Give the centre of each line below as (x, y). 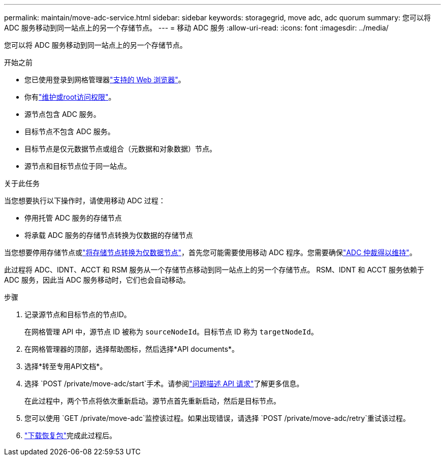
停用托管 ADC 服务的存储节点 (73, 218)
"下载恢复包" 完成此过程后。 (71, 435)
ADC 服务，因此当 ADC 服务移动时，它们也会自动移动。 (97, 280)
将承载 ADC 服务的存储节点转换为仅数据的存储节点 (109, 235)
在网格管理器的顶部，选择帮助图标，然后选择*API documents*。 (132, 349)
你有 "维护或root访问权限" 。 (70, 97)
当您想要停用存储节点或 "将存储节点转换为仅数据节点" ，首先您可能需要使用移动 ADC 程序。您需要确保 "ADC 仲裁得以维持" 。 (210, 252)
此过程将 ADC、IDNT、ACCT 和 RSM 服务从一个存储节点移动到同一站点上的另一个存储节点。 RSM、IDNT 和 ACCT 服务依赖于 (214, 270)
